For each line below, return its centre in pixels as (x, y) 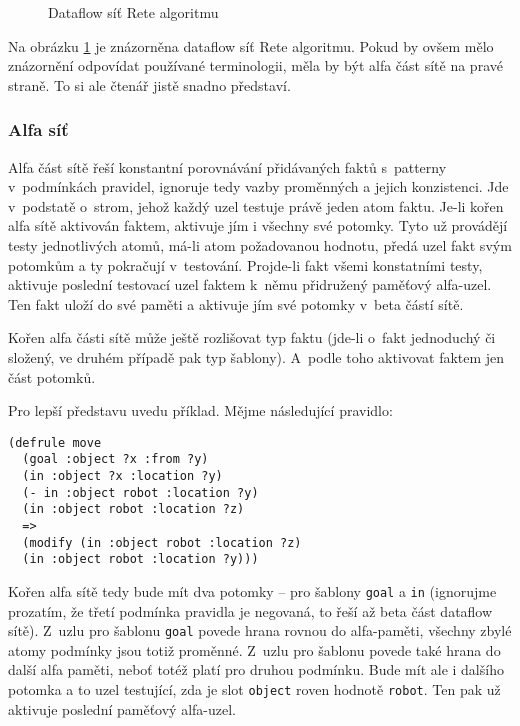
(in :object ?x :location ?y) (122, 476)
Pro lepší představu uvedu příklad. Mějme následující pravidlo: (200, 410)
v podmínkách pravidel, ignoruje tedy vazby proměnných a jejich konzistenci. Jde (258, 186)
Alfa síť (38, 129)
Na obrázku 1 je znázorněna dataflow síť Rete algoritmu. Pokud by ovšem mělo (251, 45)
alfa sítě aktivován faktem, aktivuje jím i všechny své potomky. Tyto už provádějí (258, 225)
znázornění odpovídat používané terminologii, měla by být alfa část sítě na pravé (255, 65)
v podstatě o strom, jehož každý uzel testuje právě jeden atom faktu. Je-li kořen (256, 205)
